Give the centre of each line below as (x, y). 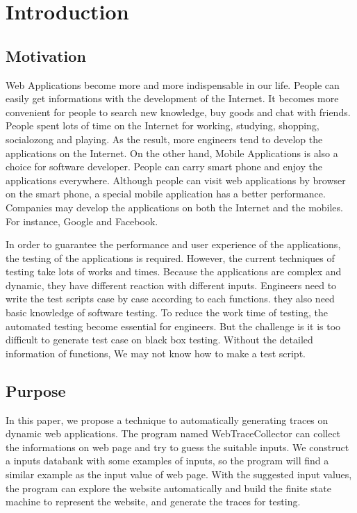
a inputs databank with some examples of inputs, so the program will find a (167, 461)
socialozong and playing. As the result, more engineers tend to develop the (164, 139)
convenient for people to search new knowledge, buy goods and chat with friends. (178, 112)
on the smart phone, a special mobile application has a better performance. (166, 194)
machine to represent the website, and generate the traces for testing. (153, 502)
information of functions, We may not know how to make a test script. (156, 353)
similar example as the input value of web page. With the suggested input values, (179, 474)
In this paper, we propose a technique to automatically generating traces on (167, 420)
